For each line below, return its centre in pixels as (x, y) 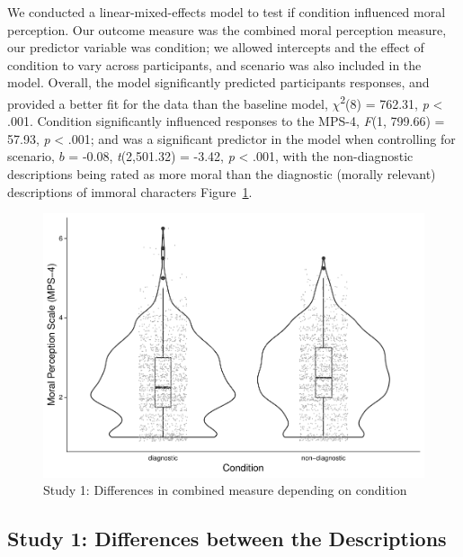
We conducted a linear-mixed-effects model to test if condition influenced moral (227, 12)
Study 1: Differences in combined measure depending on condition (225, 490)
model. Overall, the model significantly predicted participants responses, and (218, 82)
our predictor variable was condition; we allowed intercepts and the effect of (216, 47)
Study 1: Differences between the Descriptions (227, 539)
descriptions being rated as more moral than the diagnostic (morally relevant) (222, 174)
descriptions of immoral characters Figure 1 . (130, 191)
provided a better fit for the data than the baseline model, (168, 103)
